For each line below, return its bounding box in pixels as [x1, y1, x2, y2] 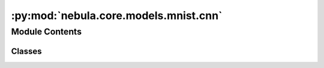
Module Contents [11, 26, 82, 37]
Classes [11, 46, 42, 56]
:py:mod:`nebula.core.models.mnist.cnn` [11, 9, 223, 22]
